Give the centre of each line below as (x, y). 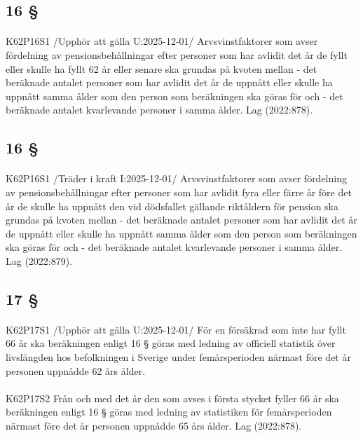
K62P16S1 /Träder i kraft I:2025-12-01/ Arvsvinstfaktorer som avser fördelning (176, 178)
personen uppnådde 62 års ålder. (76, 370)
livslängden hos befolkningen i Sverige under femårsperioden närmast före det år (178, 357)
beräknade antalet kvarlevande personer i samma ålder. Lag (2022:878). (159, 110)
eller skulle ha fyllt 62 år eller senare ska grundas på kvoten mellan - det (162, 68)
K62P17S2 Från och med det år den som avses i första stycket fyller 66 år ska (172, 398)
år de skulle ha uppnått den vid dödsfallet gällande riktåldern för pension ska (172, 206)
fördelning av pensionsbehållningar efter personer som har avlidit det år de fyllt (177, 54)
